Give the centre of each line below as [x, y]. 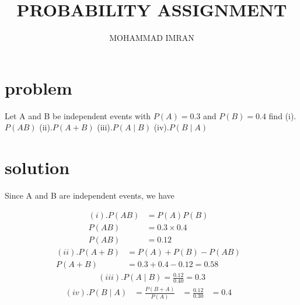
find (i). [282, 115]
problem [39, 87]
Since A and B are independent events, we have [90, 195]
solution [37, 167]
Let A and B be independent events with [78, 115]
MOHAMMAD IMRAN [152, 38]
